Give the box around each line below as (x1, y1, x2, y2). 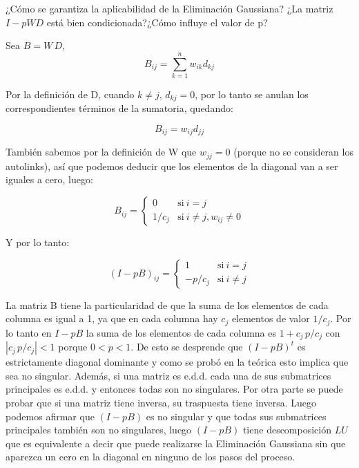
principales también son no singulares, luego (6, 422, 192, 437)
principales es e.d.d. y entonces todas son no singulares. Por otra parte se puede (6, 382, 343, 396)
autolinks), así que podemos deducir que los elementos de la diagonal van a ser (6, 158, 338, 173)
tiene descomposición (242, 422, 331, 437)
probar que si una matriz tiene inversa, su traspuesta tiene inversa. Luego (6, 395, 317, 409)
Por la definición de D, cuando (6, 86, 135, 101)
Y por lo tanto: (6, 235, 70, 250)
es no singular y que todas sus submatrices (146, 409, 327, 423)
